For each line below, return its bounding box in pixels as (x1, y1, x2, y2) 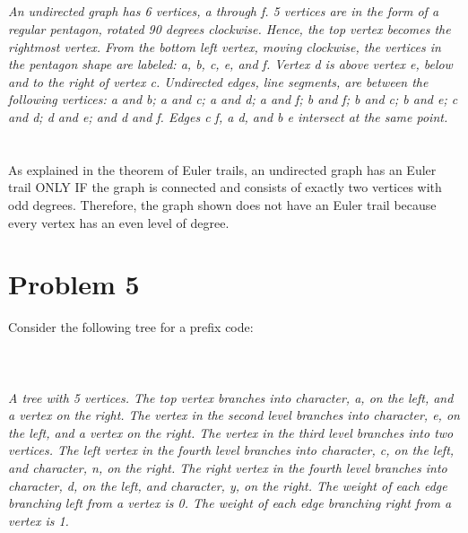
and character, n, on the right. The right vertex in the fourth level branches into (8, 458, 447, 476)
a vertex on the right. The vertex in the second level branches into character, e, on (8, 406, 460, 424)
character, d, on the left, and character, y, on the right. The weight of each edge (8, 476, 447, 494)
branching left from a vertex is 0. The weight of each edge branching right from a (8, 494, 452, 512)
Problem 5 (8, 266, 140, 302)
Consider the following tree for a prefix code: (8, 318, 254, 336)
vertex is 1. (8, 511, 69, 529)
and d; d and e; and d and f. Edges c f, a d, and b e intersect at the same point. (8, 107, 448, 126)
